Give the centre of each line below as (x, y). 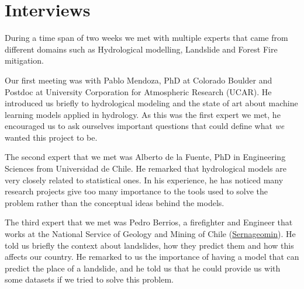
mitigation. (24, 60)
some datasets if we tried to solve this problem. (89, 279)
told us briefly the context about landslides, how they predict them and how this (149, 245)
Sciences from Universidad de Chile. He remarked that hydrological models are (146, 168)
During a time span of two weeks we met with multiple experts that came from (146, 38)
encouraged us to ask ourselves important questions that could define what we (145, 126)
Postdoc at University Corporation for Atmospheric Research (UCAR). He (138, 91)
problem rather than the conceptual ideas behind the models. (115, 202)
